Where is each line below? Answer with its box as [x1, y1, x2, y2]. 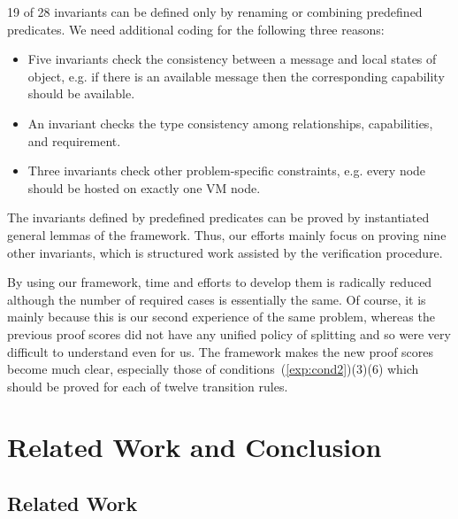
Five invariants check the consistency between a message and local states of [27, 50, 437, 68]
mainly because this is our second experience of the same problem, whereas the [7, 307, 435, 326]
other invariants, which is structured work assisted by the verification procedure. [7, 243, 443, 261]
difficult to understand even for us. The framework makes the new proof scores [7, 342, 434, 360]
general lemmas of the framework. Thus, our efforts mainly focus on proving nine [7, 225, 447, 244]
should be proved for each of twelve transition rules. [7, 376, 288, 395]
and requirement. [27, 131, 121, 150]
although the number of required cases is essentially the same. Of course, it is [7, 290, 426, 308]
